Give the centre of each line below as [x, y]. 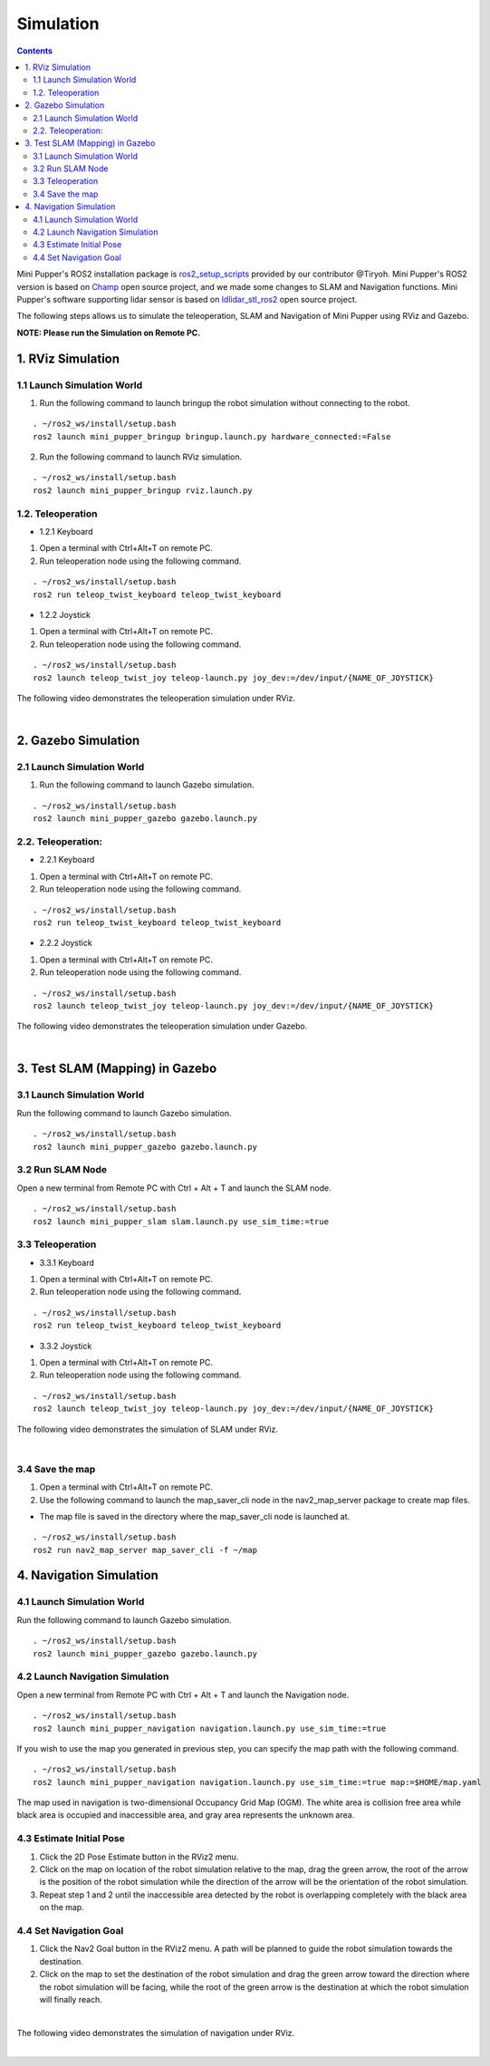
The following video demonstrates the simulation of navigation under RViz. [156, 2032]
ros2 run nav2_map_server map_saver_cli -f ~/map [145, 1550]
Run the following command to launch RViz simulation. [141, 457]
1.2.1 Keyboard [66, 531]
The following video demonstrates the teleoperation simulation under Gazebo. [162, 1026]
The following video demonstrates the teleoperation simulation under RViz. [156, 698]
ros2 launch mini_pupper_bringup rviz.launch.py [143, 490]
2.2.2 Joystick [66, 943]
